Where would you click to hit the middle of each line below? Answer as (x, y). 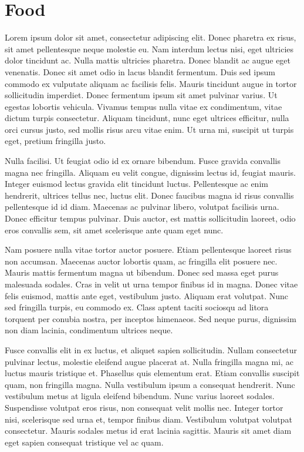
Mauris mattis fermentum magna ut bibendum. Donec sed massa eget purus (142, 272)
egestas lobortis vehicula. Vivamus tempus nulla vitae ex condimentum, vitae (143, 106)
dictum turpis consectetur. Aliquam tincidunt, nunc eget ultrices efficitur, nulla (147, 118)
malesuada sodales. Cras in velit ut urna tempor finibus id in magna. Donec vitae (151, 284)
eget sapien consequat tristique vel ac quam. (84, 442)
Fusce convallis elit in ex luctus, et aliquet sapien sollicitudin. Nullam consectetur (151, 349)
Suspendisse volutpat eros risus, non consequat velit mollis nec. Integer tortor (144, 407)
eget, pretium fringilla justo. (55, 141)
